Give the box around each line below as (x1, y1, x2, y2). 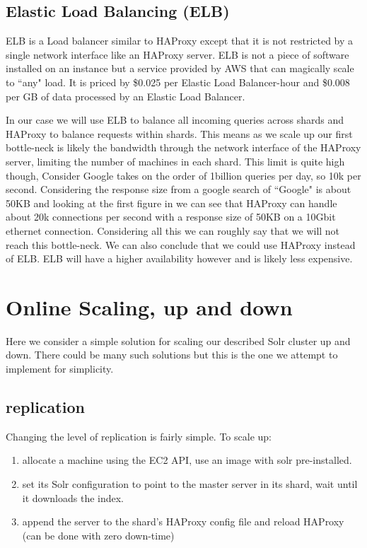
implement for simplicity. (6, 361, 114, 376)
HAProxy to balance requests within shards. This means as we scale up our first (6, 126, 353, 141)
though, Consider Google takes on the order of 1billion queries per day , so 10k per (6, 168, 361, 182)
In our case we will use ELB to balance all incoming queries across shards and (6, 112, 344, 127)
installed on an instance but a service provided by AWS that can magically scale (6, 61, 354, 76)
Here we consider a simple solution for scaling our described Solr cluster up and (6, 333, 351, 348)
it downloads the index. (22, 490, 124, 505)
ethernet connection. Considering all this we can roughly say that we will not (6, 223, 340, 238)
